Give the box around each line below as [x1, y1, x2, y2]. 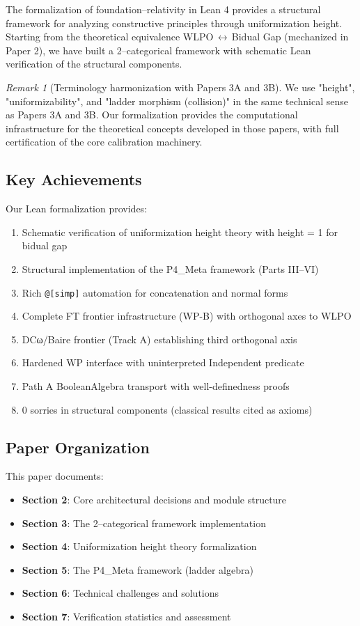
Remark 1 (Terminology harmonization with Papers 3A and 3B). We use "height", [6, 79, 355, 94]
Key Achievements [6, 169, 142, 190]
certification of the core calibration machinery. [6, 134, 203, 149]
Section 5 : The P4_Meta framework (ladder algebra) [22, 562, 253, 577]
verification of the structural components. [6, 56, 182, 71]
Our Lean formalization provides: [6, 201, 148, 216]
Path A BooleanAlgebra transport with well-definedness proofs [22, 378, 290, 393]
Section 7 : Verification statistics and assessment [22, 609, 231, 623]
